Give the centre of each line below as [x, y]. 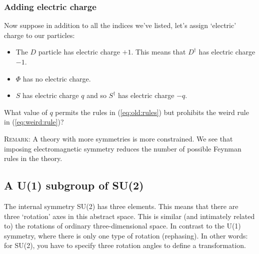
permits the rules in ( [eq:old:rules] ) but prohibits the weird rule [152, 112]
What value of [26, 112]
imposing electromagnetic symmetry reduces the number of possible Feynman [123, 148]
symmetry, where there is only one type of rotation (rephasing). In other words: [126, 235]
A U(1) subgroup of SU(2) [74, 185]
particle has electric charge [79, 52]
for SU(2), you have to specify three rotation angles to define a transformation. [125, 245]
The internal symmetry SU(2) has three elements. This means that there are [121, 206]
